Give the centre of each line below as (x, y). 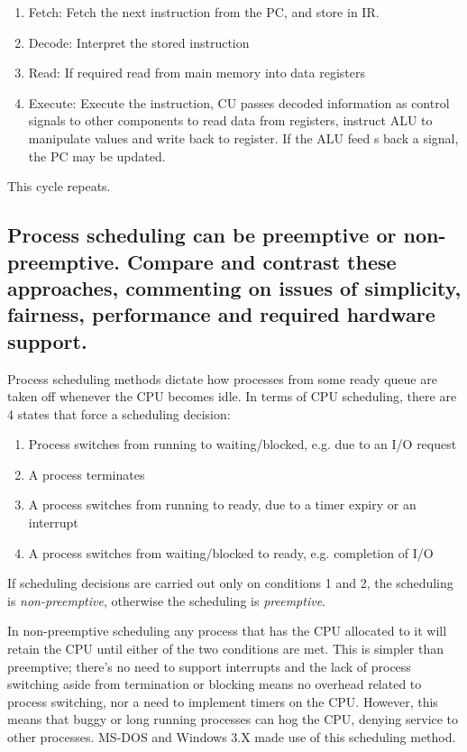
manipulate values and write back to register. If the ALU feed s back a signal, (243, 138)
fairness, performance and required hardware (221, 314)
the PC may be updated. (97, 156)
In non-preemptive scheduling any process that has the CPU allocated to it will (227, 631)
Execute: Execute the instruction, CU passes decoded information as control (239, 102)
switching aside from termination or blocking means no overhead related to (215, 684)
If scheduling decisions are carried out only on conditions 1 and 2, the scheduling (230, 583)
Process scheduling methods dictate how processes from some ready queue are (222, 378)
